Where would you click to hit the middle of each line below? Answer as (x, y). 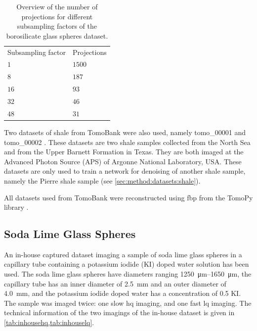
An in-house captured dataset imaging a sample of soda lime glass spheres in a (123, 254)
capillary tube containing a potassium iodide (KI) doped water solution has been (127, 264)
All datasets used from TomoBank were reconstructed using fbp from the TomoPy (128, 197)
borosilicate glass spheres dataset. (57, 35)
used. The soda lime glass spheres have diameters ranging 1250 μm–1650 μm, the (128, 274)
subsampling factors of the (57, 26)
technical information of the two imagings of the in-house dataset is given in (119, 312)
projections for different (57, 16)
